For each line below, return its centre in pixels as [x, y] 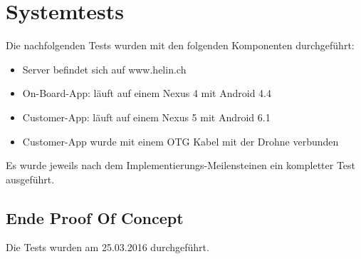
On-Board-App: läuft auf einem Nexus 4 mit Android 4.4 [147, 93]
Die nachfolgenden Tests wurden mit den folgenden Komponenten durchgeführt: [180, 45]
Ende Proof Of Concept [95, 217]
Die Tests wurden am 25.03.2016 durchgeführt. [108, 247]
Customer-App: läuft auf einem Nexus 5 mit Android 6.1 [146, 117]
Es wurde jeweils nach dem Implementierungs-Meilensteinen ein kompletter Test [181, 165]
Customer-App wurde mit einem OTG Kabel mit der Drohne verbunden [180, 141]
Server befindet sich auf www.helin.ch [104, 69]
